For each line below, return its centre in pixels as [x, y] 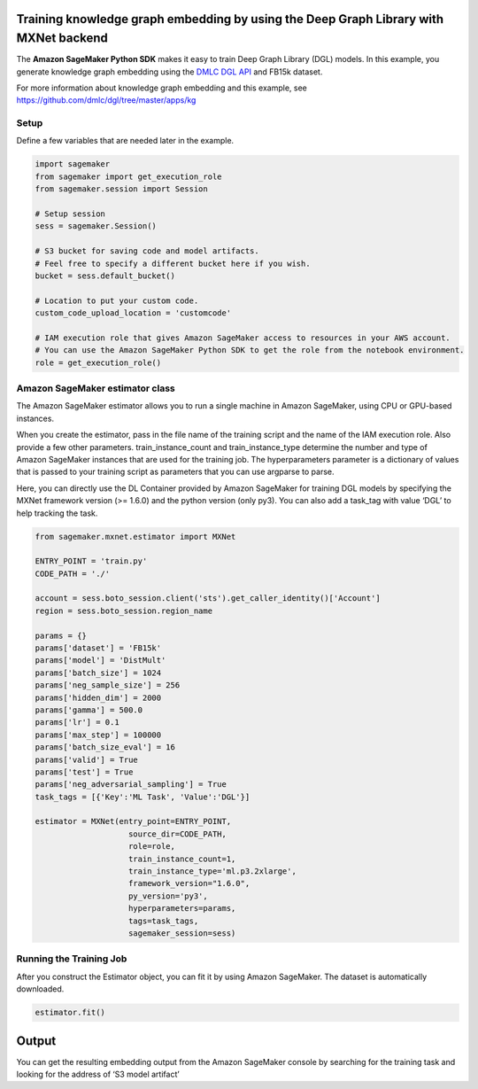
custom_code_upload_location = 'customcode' [133, 313]
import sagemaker [73, 164]
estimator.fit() [70, 1013]
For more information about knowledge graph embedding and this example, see [162, 88]
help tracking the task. [57, 513]
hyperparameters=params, [182, 909]
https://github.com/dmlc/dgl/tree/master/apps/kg [106, 100]
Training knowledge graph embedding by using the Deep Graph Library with [230, 19]
